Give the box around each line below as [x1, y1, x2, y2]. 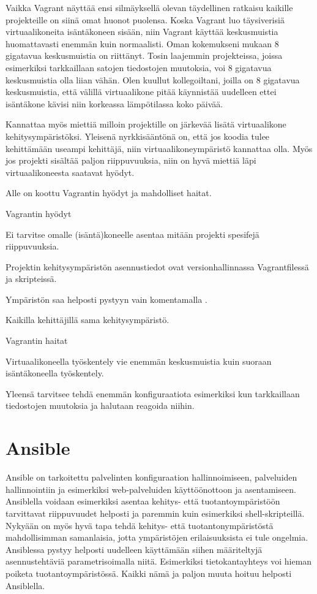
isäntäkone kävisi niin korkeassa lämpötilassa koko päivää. [6, 97, 223, 110]
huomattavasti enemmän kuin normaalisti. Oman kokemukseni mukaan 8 [6, 37, 279, 50]
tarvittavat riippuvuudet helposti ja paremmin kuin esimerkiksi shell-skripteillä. [6, 506, 305, 519]
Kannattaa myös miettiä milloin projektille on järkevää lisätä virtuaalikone [6, 118, 286, 131]
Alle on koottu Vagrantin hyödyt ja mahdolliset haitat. [6, 186, 212, 199]
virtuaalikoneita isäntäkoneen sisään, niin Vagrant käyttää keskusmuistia [6, 25, 278, 38]
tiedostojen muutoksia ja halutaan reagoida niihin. [6, 399, 195, 412]
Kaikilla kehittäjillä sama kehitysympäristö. [6, 313, 170, 326]
